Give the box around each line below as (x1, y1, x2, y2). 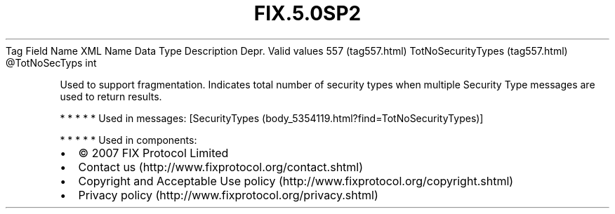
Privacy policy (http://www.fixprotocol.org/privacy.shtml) (78, 187, 378, 202)
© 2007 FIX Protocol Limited (78, 145, 229, 160)
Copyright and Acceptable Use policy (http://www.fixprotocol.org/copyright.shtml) (78, 173, 514, 188)
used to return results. (60, 90, 162, 102)
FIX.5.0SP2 (253, 1, 362, 25)
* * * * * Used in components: (60, 133, 197, 146)
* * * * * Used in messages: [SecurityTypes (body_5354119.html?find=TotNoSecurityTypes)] (60, 112, 484, 124)
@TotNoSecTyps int (6, 56, 97, 69)
